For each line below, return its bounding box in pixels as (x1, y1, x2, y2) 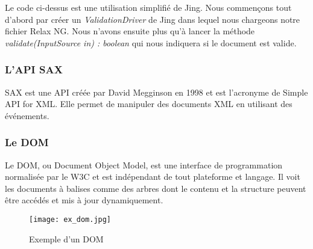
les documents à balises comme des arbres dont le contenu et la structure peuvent (5, 182, 306, 194)
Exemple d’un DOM (29, 232, 104, 245)
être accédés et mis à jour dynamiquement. (5, 194, 163, 206)
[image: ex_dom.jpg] (29, 215, 112, 224)
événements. (5, 109, 49, 121)
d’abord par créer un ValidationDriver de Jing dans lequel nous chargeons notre (5, 13, 300, 25)
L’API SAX (5, 62, 63, 77)
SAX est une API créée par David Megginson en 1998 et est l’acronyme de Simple (5, 85, 308, 98)
